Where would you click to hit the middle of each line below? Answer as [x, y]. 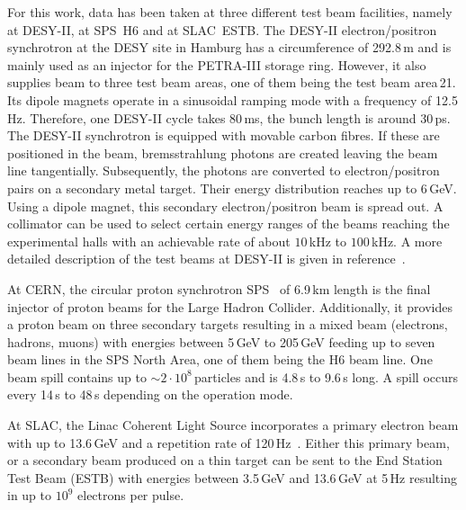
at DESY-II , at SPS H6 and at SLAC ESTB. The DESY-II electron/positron [222, 29]
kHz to [327, 241]
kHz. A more [407, 241]
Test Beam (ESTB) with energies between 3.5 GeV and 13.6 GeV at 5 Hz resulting [232, 477]
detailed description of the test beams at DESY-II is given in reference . [206, 259]
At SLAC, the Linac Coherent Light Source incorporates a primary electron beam [233, 425]
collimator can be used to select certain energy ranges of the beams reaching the [229, 224]
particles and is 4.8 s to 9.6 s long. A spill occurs [326, 376]
